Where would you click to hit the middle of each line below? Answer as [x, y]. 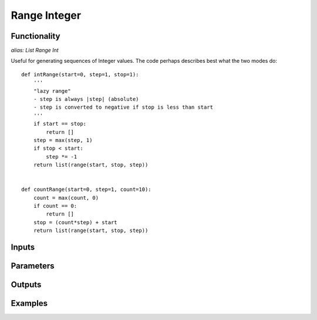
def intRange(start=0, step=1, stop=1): [80, 74]
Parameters [33, 266]
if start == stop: [60, 124]
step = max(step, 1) [63, 140]
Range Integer [46, 15]
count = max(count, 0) [66, 198]
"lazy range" [52, 91]
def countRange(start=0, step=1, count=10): [87, 190]
